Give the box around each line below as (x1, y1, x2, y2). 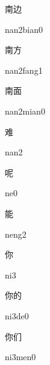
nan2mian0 (5, 104, 45, 117)
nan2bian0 (5, 23, 43, 35)
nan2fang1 (5, 63, 43, 76)
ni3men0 (5, 350, 36, 363)
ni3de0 (5, 309, 29, 322)
